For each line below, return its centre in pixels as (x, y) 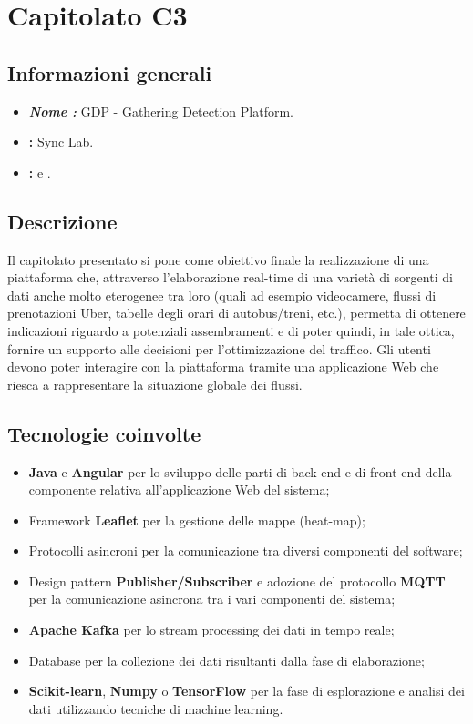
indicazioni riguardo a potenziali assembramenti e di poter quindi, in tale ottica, (231, 330)
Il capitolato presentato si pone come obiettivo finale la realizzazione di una (218, 259)
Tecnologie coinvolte (104, 433)
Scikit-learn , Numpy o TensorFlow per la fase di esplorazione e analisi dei (247, 691)
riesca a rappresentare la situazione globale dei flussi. (155, 384)
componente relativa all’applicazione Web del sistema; (179, 489)
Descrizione (62, 221)
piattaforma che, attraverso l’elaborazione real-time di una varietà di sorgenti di (230, 277)
